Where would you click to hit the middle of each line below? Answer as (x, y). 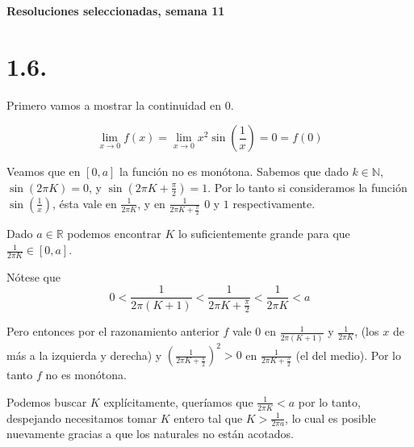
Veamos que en (44, 171)
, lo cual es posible (330, 418)
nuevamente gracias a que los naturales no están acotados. (150, 434)
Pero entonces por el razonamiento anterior (113, 331)
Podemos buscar (47, 401)
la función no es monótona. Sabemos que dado (234, 171)
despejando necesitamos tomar (82, 418)
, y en (151, 203)
